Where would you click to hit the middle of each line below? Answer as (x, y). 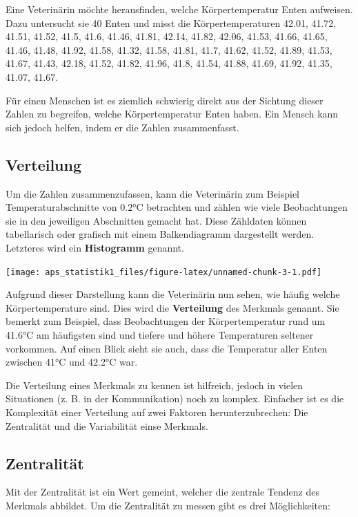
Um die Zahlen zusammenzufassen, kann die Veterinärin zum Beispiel (153, 193)
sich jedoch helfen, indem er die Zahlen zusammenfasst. (122, 127)
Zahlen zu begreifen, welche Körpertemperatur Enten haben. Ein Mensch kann (172, 114)
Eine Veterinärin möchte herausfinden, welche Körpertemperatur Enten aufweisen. (179, 9)
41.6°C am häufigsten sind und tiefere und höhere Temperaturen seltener (160, 334)
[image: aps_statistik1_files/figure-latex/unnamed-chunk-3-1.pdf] (164, 272)
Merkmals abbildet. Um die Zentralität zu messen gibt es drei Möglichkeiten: (168, 505)
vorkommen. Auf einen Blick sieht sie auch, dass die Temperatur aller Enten (167, 348)
